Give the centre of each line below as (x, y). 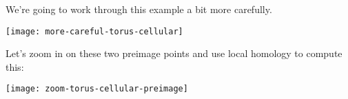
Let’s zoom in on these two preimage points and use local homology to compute (174, 53)
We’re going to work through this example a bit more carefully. (139, 9)
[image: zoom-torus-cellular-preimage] (97, 89)
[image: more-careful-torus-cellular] (94, 31)
